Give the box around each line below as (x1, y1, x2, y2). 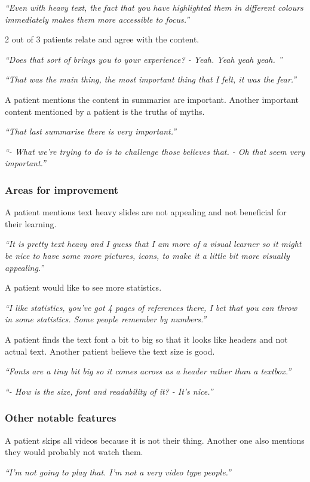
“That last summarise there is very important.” (5, 125, 177, 138)
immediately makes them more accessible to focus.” (5, 13, 190, 25)
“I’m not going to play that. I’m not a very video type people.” (5, 465, 231, 478)
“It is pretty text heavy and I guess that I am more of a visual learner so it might (5, 237, 302, 250)
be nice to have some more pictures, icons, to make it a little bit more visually (5, 249, 290, 261)
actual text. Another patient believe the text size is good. (5, 344, 215, 357)
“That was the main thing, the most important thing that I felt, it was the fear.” (5, 73, 297, 86)
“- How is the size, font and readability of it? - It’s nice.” (5, 385, 213, 397)
